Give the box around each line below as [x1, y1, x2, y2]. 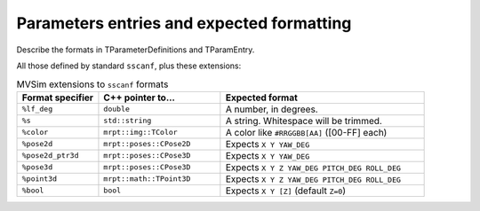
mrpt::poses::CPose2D [103, 139, 191, 149]
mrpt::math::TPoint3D [103, 174, 191, 184]
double [103, 105, 131, 114]
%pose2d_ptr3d [21, 151, 79, 160]
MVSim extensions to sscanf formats [16, 78, 169, 90]
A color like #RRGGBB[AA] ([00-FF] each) [225, 126, 388, 138]
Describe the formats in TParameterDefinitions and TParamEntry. [16, 44, 255, 55]
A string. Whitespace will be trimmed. [225, 114, 382, 127]
